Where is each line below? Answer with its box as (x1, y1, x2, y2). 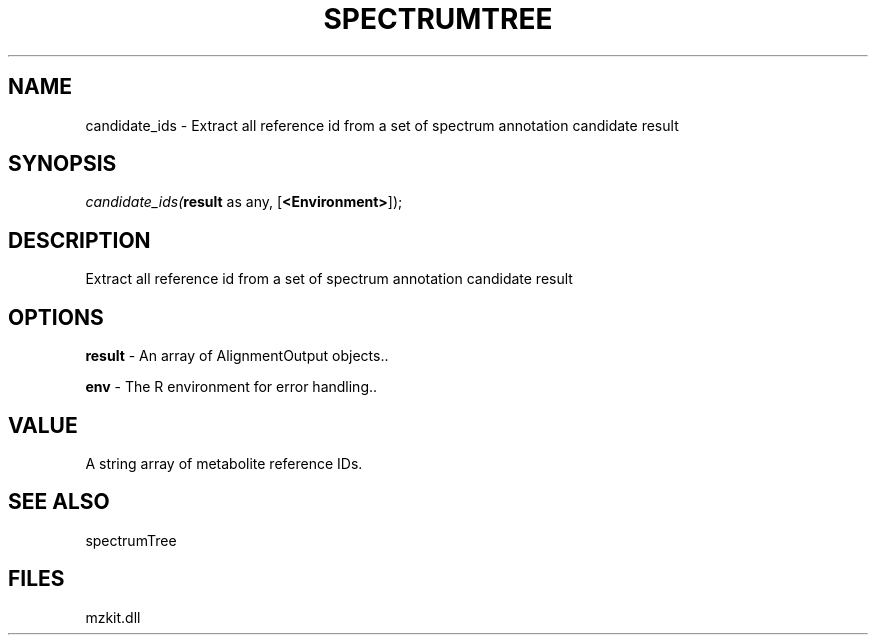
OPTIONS (8, 304, 104, 330)
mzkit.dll (85, 608, 141, 626)
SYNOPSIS (8, 151, 117, 177)
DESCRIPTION (8, 227, 151, 253)
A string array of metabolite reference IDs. (85, 454, 363, 472)
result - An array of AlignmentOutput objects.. (85, 347, 389, 365)
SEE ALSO (8, 489, 110, 515)
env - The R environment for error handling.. (85, 378, 378, 396)
